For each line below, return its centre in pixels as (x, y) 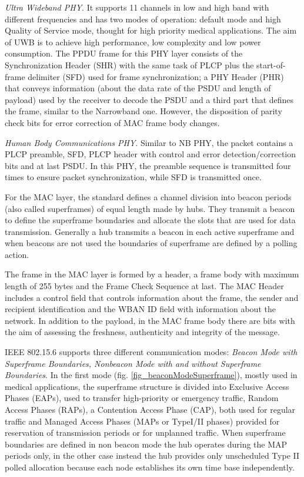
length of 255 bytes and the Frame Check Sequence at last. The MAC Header (144, 286)
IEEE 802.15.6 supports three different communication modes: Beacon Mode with (151, 352)
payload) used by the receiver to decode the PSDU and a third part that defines (149, 99)
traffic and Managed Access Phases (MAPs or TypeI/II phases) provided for (142, 421)
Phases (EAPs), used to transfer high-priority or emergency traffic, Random (142, 398)
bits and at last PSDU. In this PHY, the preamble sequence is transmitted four (148, 165)
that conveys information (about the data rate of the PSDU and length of (138, 88)
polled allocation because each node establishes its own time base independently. (150, 467)
